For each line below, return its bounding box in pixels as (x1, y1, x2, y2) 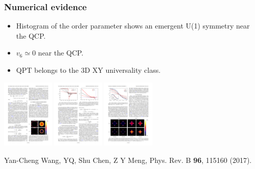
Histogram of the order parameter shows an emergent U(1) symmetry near (16, 20, 250, 31)
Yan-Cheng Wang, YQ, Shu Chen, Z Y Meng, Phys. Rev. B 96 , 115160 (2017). (4, 154, 252, 165)
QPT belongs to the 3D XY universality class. (16, 65, 161, 75)
